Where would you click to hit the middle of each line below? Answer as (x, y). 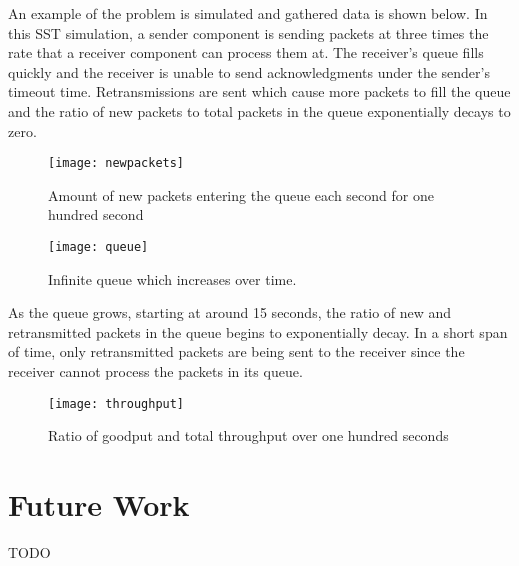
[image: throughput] (116, 403)
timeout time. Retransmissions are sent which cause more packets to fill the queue (259, 91)
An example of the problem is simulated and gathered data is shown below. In (248, 13)
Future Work (99, 504)
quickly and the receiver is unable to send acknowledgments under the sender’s (249, 71)
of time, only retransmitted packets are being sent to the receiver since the (236, 351)
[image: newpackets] (116, 163)
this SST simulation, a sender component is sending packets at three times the (248, 32)
